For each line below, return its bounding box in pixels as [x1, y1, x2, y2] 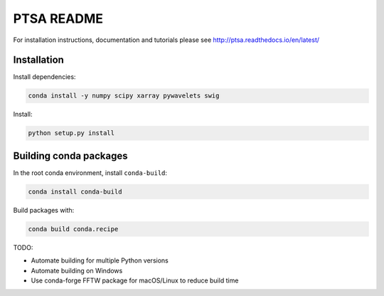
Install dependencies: [13, 73, 76, 81]
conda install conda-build [28, 187, 122, 196]
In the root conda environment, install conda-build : [13, 168, 167, 177]
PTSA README [13, 11, 103, 26]
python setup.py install [28, 129, 115, 137]
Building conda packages [13, 149, 128, 162]
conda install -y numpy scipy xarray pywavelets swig [28, 92, 220, 100]
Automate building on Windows [31, 266, 123, 275]
